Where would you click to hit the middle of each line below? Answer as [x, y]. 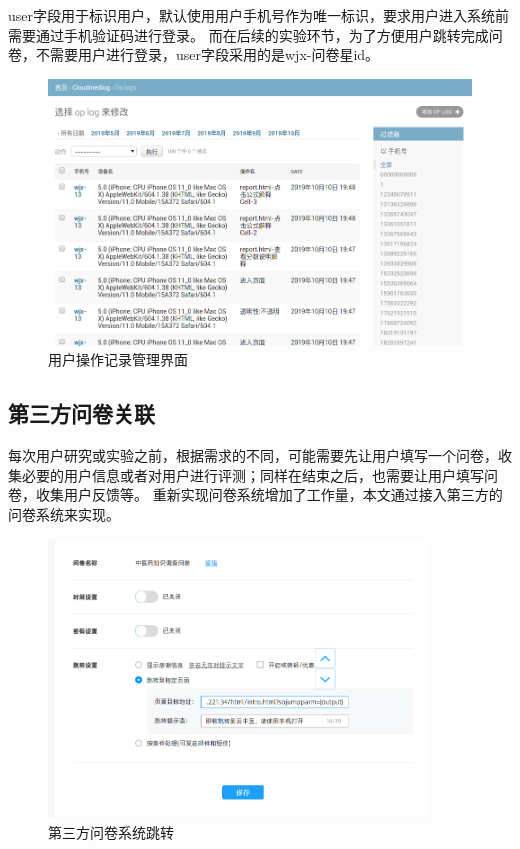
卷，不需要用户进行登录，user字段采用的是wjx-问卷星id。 [194, 54]
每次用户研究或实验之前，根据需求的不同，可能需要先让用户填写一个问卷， [253, 455]
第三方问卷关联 [81, 413]
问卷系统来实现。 [64, 514]
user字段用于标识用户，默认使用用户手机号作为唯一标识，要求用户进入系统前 [259, 15]
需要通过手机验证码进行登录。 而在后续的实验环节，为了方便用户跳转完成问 [255, 34]
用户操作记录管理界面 [118, 359]
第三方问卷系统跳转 [111, 832]
